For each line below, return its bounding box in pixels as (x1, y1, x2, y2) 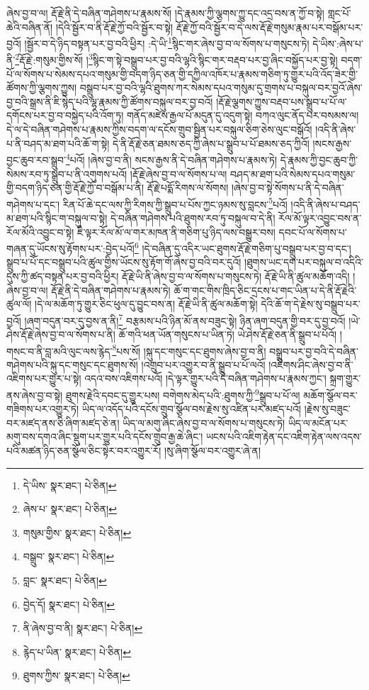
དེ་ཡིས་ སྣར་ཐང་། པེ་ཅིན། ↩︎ (23, 477, 117, 492)
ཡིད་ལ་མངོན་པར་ (288, 415, 348, 430)
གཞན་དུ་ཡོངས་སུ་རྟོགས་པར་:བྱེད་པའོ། (6, 240, 135, 255)
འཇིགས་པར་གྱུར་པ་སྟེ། (6, 371, 81, 386)
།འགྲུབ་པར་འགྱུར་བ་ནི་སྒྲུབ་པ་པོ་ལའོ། (141, 357, 266, 372)
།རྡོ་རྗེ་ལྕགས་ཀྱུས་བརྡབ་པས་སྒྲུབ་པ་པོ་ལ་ (216, 94, 347, 108)
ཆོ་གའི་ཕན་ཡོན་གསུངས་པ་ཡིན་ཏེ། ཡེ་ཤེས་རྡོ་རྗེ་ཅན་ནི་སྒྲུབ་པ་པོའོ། (118, 327, 337, 341)
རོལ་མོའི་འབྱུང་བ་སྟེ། (6, 224, 74, 239)
